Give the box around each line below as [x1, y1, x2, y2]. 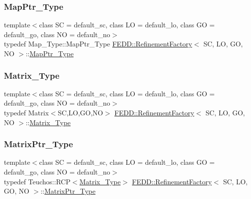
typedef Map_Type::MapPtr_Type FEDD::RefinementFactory [4, 39, 192, 49]
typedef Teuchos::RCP [4, 176, 71, 186]
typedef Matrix [4, 108, 49, 117]
